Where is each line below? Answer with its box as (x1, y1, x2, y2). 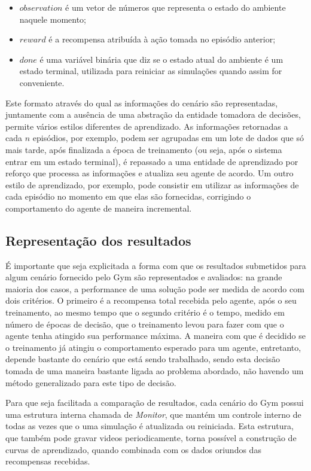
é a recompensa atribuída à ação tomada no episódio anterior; (48, 33, 276, 45)
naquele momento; (19, 13, 87, 25)
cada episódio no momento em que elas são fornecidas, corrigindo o (5, 190, 251, 203)
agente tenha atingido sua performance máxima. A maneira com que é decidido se (5, 329, 306, 342)
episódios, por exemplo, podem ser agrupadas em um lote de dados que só (32, 131, 304, 144)
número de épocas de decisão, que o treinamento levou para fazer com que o (5, 317, 284, 330)
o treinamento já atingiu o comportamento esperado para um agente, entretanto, (5, 341, 301, 353)
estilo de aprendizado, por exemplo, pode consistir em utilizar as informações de (5, 178, 299, 191)
